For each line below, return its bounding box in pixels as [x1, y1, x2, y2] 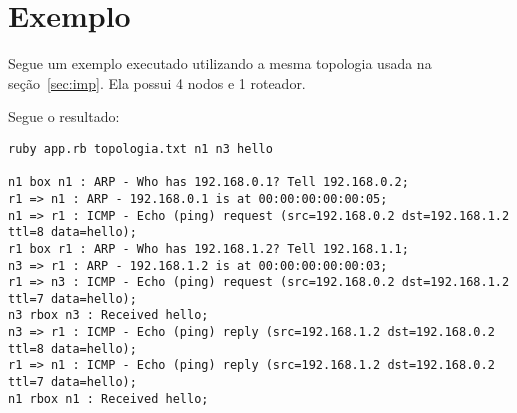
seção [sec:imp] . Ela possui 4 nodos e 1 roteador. [8, 72, 306, 93]
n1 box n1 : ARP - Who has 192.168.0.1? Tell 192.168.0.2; [8, 175, 409, 190]
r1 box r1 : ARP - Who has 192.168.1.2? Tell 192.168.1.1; [8, 241, 409, 256]
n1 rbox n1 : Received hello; [8, 391, 209, 406]
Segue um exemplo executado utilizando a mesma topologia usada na [8, 53, 432, 74]
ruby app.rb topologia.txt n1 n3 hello [8, 141, 273, 156]
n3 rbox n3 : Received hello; [8, 308, 209, 323]
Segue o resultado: [8, 106, 120, 127]
